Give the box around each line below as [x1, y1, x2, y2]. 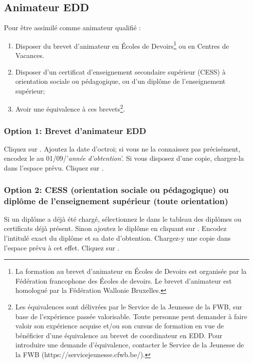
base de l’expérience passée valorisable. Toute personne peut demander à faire [15, 311, 247, 321]
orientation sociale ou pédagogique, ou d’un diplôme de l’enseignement [15, 76, 226, 86]
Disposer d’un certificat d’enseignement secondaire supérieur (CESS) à [15, 66, 226, 76]
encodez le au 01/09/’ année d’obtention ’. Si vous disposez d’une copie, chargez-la [4, 153, 244, 163]
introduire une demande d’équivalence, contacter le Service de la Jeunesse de [15, 340, 244, 350]
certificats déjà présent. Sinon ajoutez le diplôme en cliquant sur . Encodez [4, 223, 227, 233]
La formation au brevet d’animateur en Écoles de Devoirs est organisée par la [15, 266, 247, 276]
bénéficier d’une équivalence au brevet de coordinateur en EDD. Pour [15, 330, 223, 340]
